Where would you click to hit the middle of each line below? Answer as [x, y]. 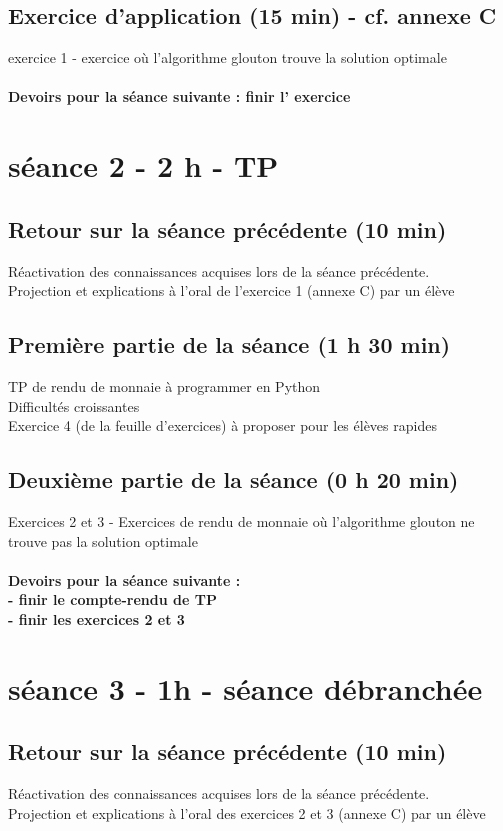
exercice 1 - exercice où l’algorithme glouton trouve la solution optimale [227, 57]
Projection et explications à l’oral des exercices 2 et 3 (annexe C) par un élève [247, 812]
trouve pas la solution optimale [103, 540]
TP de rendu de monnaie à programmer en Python [164, 385]
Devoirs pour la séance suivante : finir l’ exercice [179, 96]
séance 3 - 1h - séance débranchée [245, 687]
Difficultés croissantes [74, 405]
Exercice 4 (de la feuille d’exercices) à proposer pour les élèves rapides [222, 425]
